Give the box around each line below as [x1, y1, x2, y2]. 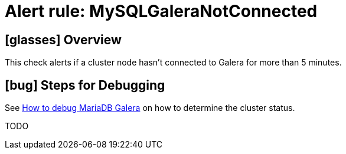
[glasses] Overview [5, 32, 122, 47]
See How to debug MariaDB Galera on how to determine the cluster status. [5, 103, 295, 113]
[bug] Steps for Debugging [5, 77, 165, 93]
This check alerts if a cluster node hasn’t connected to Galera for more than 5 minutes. [5, 57, 342, 68]
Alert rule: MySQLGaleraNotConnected [5, 1, 318, 21]
